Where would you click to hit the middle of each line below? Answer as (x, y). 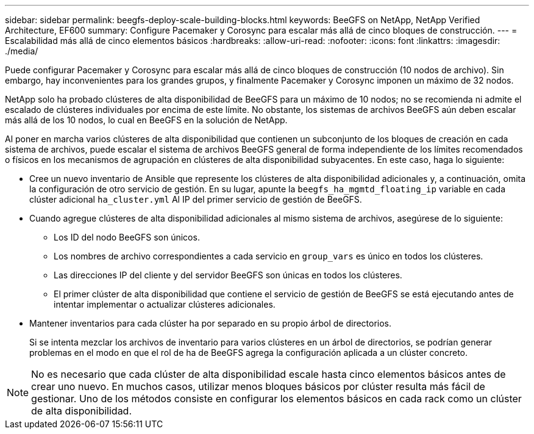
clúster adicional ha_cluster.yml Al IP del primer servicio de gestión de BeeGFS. (196, 199)
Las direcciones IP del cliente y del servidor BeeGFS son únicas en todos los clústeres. (228, 275)
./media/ (22, 51)
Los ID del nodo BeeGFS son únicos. (127, 237)
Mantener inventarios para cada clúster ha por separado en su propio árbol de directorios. (211, 323)
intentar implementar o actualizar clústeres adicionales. (165, 304)
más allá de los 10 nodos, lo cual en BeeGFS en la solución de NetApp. (146, 120)
